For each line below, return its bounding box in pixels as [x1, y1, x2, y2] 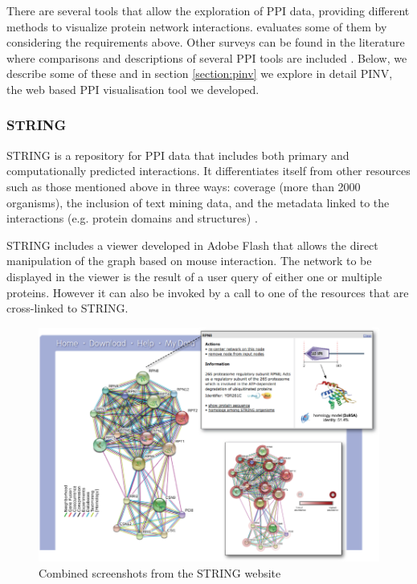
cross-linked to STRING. [6, 300, 129, 317]
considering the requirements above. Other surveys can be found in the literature [6, 34, 405, 51]
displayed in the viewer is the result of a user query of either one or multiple [6, 267, 382, 284]
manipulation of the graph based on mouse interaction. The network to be [6, 252, 372, 269]
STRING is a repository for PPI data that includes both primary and [6, 146, 350, 163]
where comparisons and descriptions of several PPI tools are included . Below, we [6, 49, 407, 66]
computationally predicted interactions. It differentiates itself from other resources [6, 162, 411, 179]
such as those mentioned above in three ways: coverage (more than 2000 [6, 178, 361, 194]
